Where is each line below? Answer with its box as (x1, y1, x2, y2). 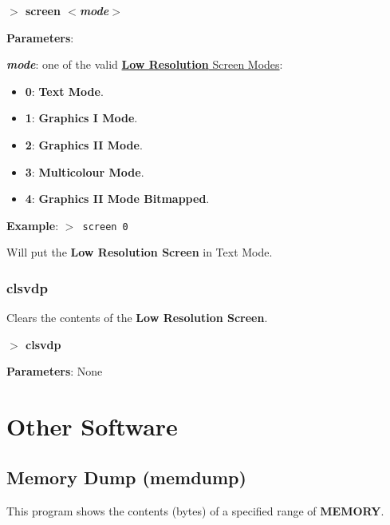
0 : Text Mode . (25, 82, 104, 99)
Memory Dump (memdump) (6, 464, 246, 489)
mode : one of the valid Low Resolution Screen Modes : (6, 56, 283, 73)
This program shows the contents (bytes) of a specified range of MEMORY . (6, 502, 384, 519)
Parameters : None (6, 363, 103, 380)
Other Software (6, 410, 178, 443)
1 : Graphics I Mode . (25, 109, 138, 126)
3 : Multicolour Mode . (25, 163, 144, 180)
